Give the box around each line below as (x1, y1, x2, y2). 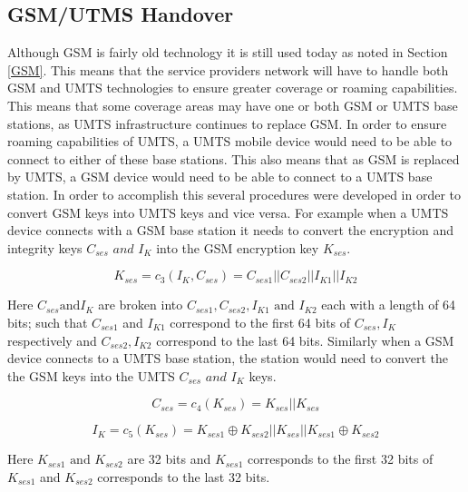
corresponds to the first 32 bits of (248, 449, 434, 468)
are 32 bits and (127, 449, 211, 468)
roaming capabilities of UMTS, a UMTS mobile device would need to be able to (7, 132, 453, 151)
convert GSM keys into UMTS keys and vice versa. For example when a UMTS (7, 202, 449, 221)
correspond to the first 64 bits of (170, 312, 351, 331)
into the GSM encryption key (156, 238, 319, 257)
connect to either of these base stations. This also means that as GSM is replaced (7, 149, 460, 168)
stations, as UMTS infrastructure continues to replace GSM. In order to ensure (7, 113, 447, 133)
